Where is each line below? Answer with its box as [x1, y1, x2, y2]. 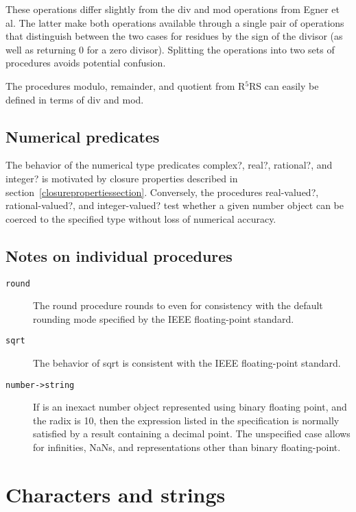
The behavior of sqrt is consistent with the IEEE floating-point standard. [33, 356, 341, 370]
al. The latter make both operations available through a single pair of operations [5, 15, 344, 29]
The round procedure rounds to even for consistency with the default [33, 298, 323, 313]
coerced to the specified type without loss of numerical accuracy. [5, 211, 276, 225]
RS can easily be [249, 78, 319, 93]
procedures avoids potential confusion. [5, 56, 166, 70]
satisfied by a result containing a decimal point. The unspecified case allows [33, 426, 351, 441]
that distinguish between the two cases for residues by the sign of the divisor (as [5, 29, 343, 43]
